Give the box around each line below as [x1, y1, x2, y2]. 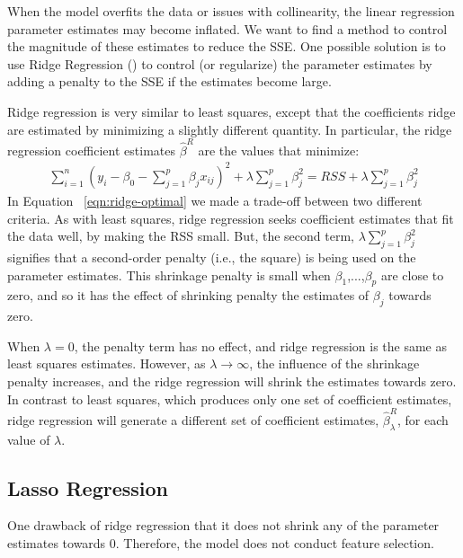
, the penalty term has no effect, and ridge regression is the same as [74, 336, 448, 355]
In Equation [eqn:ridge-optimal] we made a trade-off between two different [7, 191, 423, 209]
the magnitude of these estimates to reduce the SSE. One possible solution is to [7, 37, 446, 56]
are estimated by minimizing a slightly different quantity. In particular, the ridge [7, 120, 452, 138]
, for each [396, 410, 449, 429]
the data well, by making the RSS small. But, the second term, [7, 226, 354, 245]
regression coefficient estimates [7, 140, 175, 159]
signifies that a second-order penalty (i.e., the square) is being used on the [7, 247, 416, 266]
